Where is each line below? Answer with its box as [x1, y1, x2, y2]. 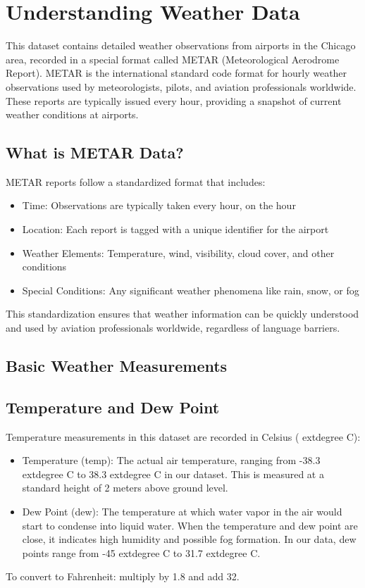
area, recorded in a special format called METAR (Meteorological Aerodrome [6, 51, 340, 66]
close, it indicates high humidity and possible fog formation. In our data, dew [22, 532, 357, 546]
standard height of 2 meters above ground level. [22, 480, 228, 495]
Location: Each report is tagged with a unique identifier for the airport [22, 222, 329, 237]
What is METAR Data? [6, 142, 184, 163]
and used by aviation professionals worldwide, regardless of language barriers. [6, 320, 340, 335]
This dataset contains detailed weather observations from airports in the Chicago [6, 38, 356, 53]
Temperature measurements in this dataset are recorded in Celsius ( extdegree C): [6, 429, 361, 444]
